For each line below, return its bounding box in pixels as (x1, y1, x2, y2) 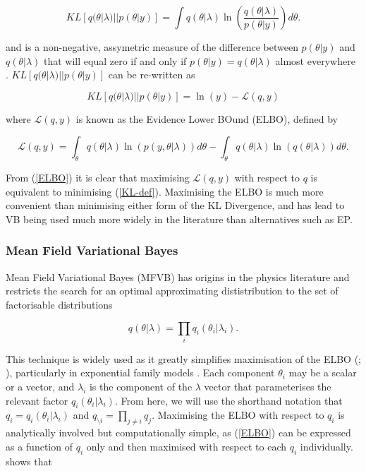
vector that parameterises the (204, 379, 331, 394)
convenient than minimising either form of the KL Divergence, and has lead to (6, 198, 345, 213)
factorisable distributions (6, 297, 113, 311)
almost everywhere (275, 53, 355, 68)
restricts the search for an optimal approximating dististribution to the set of (6, 283, 338, 298)
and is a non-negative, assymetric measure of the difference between (6, 40, 298, 54)
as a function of (6, 439, 73, 453)
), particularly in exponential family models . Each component (6, 365, 275, 380)
